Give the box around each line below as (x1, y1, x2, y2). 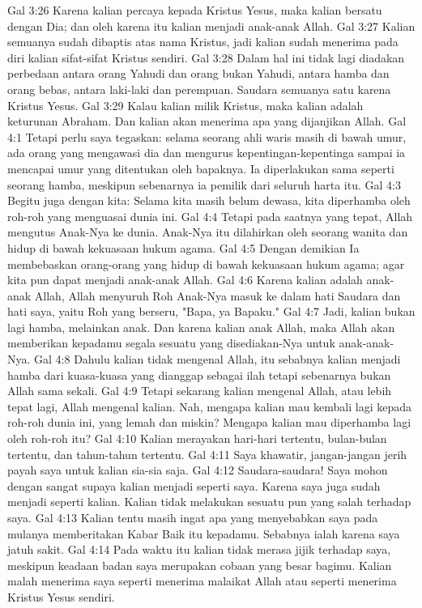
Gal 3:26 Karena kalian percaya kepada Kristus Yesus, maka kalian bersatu (7, 2, 382, 18)
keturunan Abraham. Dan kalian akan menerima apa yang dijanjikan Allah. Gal (7, 113, 407, 130)
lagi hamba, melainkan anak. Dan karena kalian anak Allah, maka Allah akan (7, 318, 395, 335)
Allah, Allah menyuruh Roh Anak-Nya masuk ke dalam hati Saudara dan (34, 287, 401, 304)
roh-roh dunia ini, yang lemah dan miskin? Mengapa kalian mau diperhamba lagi (7, 414, 411, 431)
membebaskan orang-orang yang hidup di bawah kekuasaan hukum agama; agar (7, 255, 405, 272)
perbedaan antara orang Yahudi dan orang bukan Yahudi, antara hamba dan (7, 65, 390, 82)
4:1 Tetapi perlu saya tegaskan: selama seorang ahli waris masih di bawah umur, (7, 128, 407, 145)
